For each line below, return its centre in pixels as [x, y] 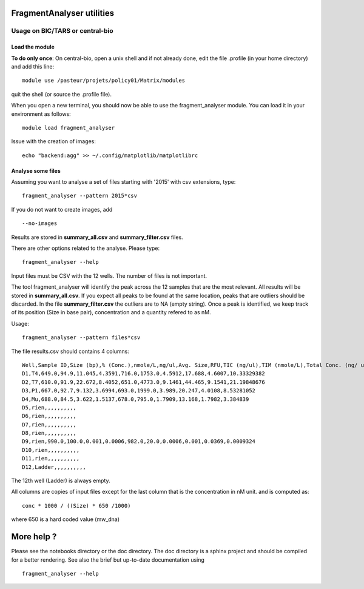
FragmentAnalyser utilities [63, 13]
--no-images [40, 224]
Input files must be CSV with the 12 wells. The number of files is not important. [109, 275]
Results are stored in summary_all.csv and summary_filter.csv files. [97, 237]
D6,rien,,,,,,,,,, [49, 416]
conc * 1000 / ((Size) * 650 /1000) [76, 506]
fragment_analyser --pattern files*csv [81, 338]
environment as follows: [41, 114]
